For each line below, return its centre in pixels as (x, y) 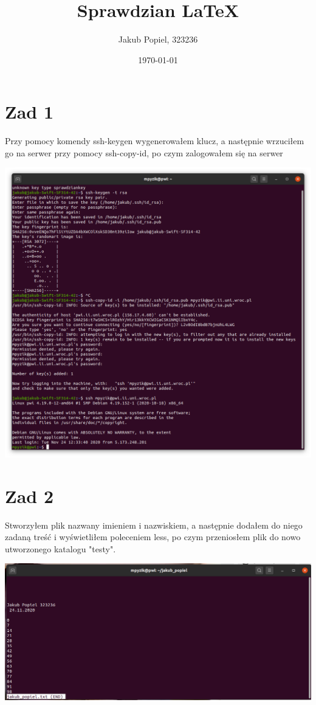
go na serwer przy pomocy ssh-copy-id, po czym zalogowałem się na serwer (144, 152)
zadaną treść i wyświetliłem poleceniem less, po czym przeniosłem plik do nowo (153, 537)
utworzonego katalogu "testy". (60, 548)
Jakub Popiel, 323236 (158, 39)
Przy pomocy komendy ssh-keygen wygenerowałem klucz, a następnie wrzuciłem (155, 141)
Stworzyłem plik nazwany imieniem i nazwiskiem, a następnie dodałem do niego (154, 525)
